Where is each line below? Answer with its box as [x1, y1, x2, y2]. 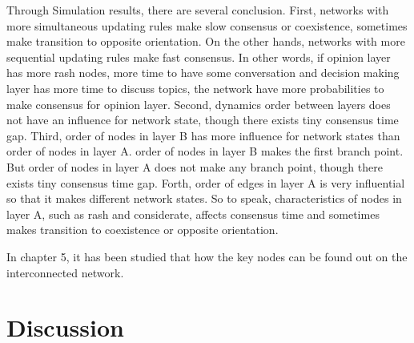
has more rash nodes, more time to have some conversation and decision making [6, 64, 400, 81]
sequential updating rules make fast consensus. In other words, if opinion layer [6, 48, 391, 65]
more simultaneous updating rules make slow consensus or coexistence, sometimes [6, 17, 408, 34]
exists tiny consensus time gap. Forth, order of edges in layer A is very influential [6, 174, 405, 191]
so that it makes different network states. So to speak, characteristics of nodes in [6, 190, 402, 207]
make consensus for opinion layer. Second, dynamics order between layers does [6, 95, 391, 112]
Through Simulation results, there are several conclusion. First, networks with [6, 2, 389, 18]
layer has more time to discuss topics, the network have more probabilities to [6, 79, 384, 96]
